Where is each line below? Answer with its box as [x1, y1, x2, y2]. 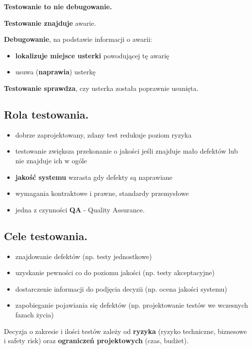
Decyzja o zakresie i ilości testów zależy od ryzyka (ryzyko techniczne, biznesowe [4, 326, 247, 336]
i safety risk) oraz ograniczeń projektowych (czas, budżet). [4, 335, 189, 346]
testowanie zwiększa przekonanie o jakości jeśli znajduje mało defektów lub [15, 146, 238, 156]
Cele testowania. [4, 228, 88, 243]
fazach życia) [15, 309, 54, 319]
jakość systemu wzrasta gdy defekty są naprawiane [15, 172, 173, 182]
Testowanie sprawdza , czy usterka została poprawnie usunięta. [4, 83, 199, 93]
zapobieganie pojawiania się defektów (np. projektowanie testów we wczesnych [15, 300, 248, 310]
